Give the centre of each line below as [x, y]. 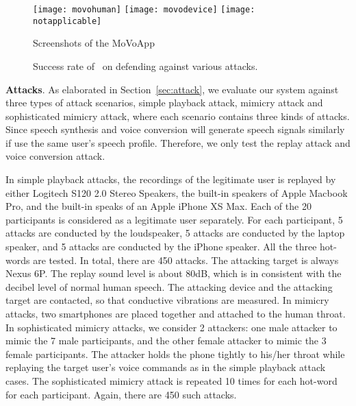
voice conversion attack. [55, 156]
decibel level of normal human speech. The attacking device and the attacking [169, 286]
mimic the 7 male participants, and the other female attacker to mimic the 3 [166, 341]
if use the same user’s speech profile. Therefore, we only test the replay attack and [178, 142]
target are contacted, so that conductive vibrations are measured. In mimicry [167, 300]
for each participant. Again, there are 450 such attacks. [121, 394]
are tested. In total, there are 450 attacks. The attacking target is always [186, 260]
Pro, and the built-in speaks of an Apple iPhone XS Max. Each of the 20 [158, 206]
